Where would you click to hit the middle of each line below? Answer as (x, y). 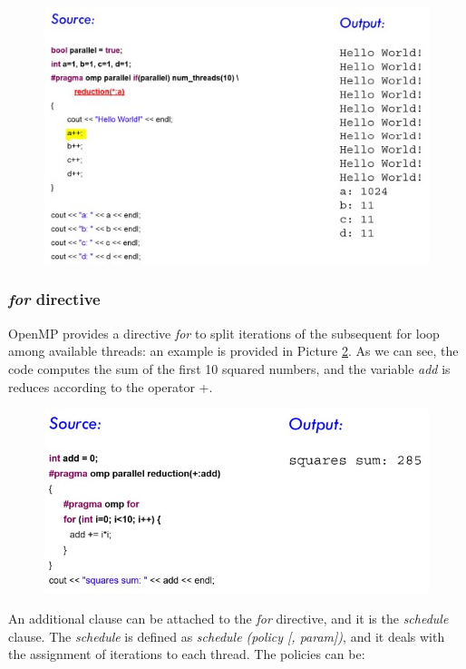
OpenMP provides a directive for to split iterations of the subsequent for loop (224, 333)
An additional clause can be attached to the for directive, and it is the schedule (228, 619)
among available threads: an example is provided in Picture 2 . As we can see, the (233, 351)
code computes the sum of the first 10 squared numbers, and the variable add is (229, 368)
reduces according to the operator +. (111, 386)
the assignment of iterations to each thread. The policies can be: (187, 654)
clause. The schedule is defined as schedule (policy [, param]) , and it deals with (227, 636)
